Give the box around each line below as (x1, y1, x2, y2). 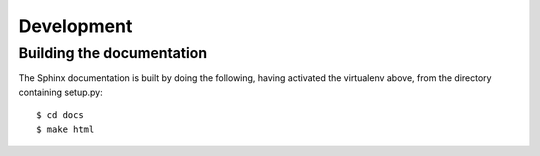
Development (18, 15, 133, 37)
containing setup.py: (18, 86, 104, 98)
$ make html (36, 123, 95, 135)
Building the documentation (18, 44, 208, 62)
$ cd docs (36, 110, 84, 121)
